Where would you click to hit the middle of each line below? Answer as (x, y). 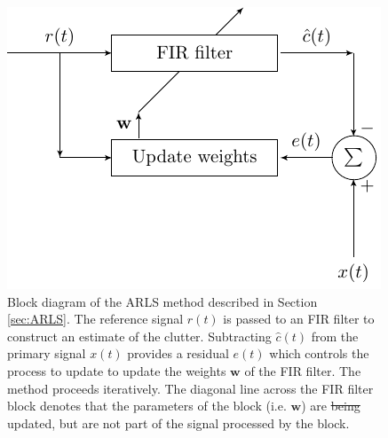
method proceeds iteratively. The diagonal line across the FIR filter (190, 388)
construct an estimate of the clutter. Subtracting (139, 336)
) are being (331, 406)
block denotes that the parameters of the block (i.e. (147, 406)
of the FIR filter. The (303, 370)
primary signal (47, 353)
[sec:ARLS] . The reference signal (95, 319)
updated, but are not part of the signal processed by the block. (178, 422)
